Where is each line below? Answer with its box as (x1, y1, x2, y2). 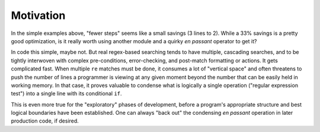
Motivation (11, 9, 66, 22)
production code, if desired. (11, 117, 79, 124)
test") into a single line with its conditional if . (11, 90, 122, 97)
